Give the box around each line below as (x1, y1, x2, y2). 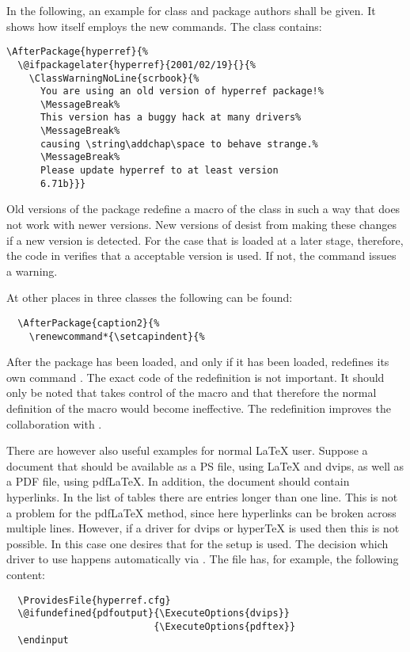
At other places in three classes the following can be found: (6, 289, 293, 306)
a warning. (6, 262, 58, 279)
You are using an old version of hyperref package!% (40, 86, 324, 97)
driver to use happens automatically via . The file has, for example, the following (6, 551, 399, 567)
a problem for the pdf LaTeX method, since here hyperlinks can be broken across (6, 504, 397, 520)
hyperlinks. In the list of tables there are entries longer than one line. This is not (6, 489, 398, 505)
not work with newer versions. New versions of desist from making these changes (6, 216, 397, 232)
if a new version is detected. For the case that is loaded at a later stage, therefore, (6, 231, 404, 248)
